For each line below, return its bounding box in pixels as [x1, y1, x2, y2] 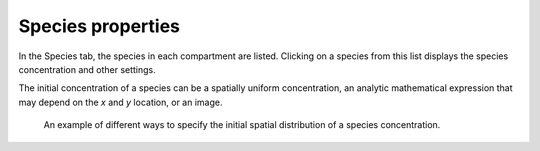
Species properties [18, 15, 180, 37]
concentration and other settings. [18, 63, 157, 75]
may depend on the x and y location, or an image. [18, 96, 223, 108]
